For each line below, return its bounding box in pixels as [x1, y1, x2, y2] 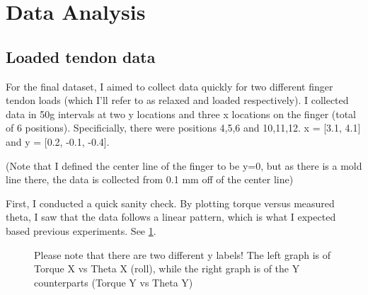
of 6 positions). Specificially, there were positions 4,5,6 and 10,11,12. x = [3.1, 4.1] [6, 120, 361, 135]
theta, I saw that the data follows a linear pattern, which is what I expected [6, 209, 336, 224]
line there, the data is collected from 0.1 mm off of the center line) [6, 172, 294, 187]
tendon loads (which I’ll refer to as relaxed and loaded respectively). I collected [6, 93, 349, 108]
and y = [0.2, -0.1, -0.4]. [6, 134, 110, 149]
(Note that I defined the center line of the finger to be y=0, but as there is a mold [6, 158, 362, 173]
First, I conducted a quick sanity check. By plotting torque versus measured [6, 195, 335, 210]
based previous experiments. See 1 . [6, 223, 156, 238]
